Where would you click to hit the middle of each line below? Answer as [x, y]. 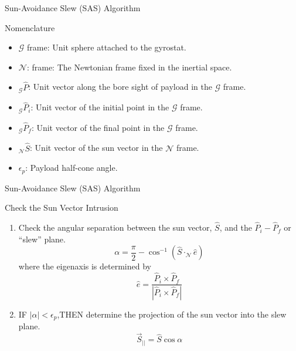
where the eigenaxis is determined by [85, 266]
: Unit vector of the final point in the [98, 127]
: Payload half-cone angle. [72, 168]
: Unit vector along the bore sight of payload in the [120, 87]
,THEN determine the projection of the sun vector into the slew [172, 314]
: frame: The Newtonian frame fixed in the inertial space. [129, 67]
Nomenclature [30, 27]
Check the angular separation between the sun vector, [115, 227]
